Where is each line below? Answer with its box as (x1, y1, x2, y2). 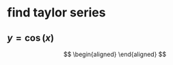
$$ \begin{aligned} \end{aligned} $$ (63, 50, 167, 58)
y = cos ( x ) (7, 32, 55, 44)
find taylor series (7, 5, 106, 21)
